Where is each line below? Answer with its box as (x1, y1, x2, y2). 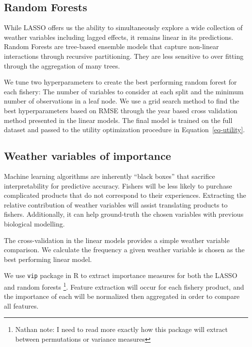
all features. (4, 300, 39, 311)
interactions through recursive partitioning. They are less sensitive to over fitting (4, 51, 244, 61)
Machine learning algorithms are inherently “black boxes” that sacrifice (4, 171, 215, 181)
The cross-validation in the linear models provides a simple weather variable (4, 235, 230, 245)
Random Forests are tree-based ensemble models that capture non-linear (4, 41, 219, 52)
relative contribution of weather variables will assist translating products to (4, 199, 228, 209)
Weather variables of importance (4, 148, 171, 163)
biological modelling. (4, 218, 65, 228)
